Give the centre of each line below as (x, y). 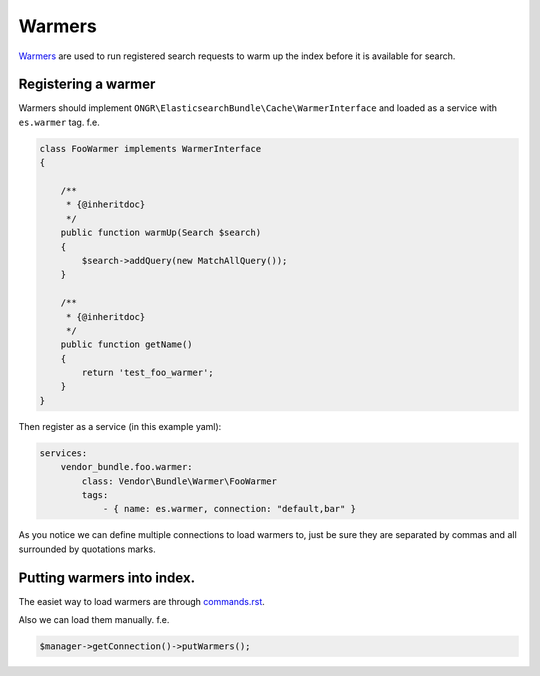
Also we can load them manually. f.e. (94, 620)
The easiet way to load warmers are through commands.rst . (141, 601)
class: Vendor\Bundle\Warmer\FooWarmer (179, 481)
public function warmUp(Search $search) (161, 233)
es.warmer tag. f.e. (59, 122)
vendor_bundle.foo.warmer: (127, 467)
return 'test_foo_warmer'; (147, 373)
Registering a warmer (87, 84)
